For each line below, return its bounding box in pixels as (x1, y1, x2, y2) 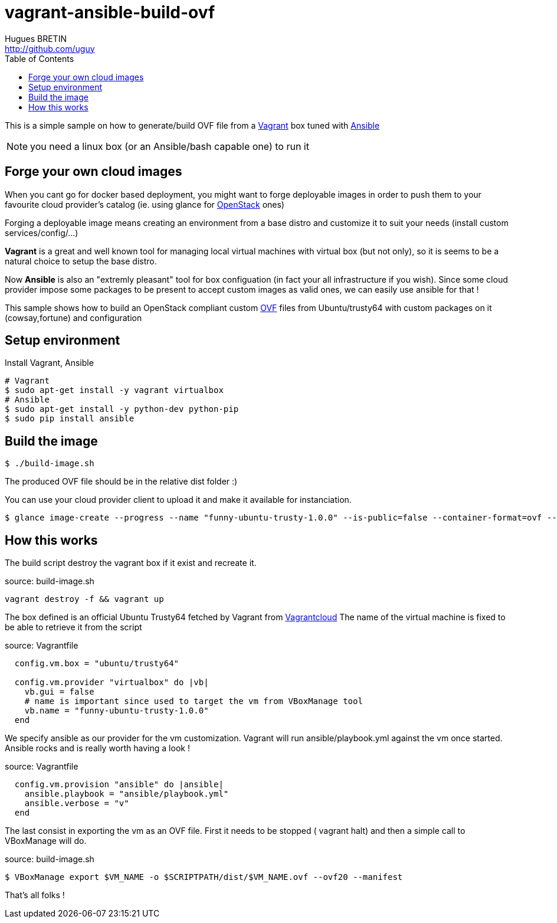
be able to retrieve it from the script (5, 622, 142, 633)
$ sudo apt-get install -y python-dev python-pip (5, 404, 239, 414)
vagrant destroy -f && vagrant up (5, 594, 164, 604)
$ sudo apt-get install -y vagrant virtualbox (5, 385, 224, 395)
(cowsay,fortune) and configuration (5, 312, 142, 323)
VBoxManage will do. (5, 836, 87, 846)
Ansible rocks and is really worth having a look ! (5, 743, 190, 754)
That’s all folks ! (5, 890, 65, 901)
